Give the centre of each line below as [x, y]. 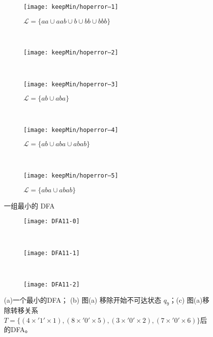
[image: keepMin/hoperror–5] [71, 176]
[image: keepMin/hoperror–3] [71, 84]
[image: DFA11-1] [52, 253]
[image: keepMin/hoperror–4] [71, 130]
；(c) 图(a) [186, 300]
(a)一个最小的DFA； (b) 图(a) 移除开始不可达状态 [83, 300]
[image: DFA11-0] [52, 221]
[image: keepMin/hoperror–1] [71, 7]
